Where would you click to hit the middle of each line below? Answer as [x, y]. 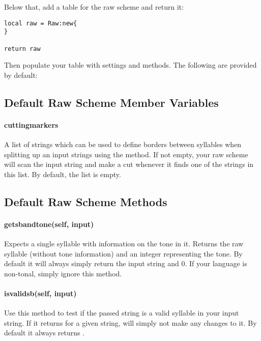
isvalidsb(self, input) [40, 293]
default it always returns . [45, 333]
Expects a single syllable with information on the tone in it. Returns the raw [124, 243]
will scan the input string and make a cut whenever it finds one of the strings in [129, 164]
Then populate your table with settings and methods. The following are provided [130, 65]
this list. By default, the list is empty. [63, 174]
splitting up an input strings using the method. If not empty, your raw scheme [126, 154]
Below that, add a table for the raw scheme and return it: [94, 7]
